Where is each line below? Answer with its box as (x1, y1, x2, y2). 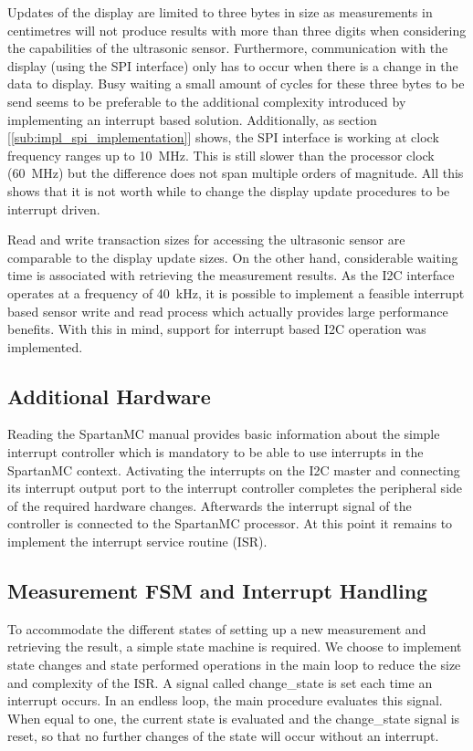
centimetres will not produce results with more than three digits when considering (7, 20, 467, 39)
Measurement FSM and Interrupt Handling (7, 577, 428, 605)
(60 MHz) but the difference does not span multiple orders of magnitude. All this (7, 163, 464, 183)
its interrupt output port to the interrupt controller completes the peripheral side (7, 478, 463, 497)
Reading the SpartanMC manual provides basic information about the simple (7, 424, 440, 443)
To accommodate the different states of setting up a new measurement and (7, 619, 426, 638)
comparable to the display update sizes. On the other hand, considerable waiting (7, 247, 458, 266)
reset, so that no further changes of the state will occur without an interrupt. (7, 726, 439, 746)
